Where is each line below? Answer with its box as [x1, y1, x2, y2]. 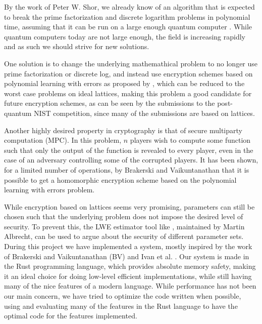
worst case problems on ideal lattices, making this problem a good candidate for [4, 88, 252, 98]
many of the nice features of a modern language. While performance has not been [4, 280, 256, 291]
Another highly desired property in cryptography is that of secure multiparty [4, 125, 242, 135]
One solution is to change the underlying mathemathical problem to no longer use [4, 58, 258, 68]
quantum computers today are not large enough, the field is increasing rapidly [4, 31, 246, 42]
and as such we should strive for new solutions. [4, 41, 149, 52]
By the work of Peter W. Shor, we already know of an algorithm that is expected [4, 2, 255, 12]
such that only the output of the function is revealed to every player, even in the [4, 144, 253, 155]
